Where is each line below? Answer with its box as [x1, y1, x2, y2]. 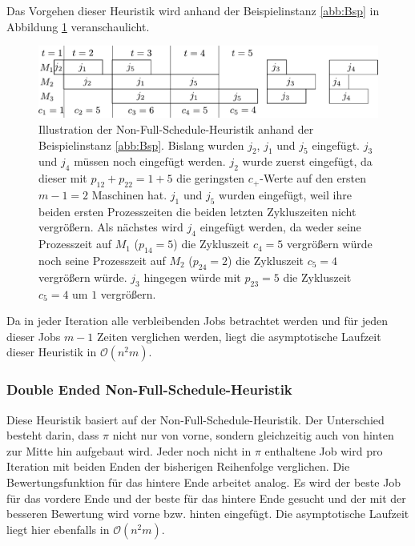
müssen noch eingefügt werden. [74, 153, 226, 170]
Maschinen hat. [91, 187, 167, 203]
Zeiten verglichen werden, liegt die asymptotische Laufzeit [97, 327, 381, 344]
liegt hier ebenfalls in [6, 520, 110, 537]
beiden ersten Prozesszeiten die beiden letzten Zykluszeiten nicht [38, 203, 357, 219]
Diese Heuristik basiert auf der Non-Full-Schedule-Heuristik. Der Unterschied [6, 411, 385, 428]
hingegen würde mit [143, 268, 241, 285]
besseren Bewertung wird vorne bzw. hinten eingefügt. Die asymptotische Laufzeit [6, 505, 409, 522]
